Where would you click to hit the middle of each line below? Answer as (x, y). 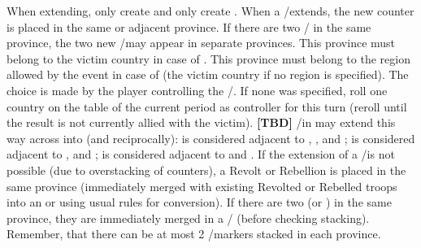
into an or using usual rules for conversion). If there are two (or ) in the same (199, 202)
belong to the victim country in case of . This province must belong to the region (208, 58)
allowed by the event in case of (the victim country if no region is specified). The (208, 74)
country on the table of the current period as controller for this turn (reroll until (207, 106)
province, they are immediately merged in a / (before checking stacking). (188, 218)
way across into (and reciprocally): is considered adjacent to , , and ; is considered (211, 138)
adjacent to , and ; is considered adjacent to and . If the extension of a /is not (201, 154)
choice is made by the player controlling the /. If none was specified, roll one (197, 90)
